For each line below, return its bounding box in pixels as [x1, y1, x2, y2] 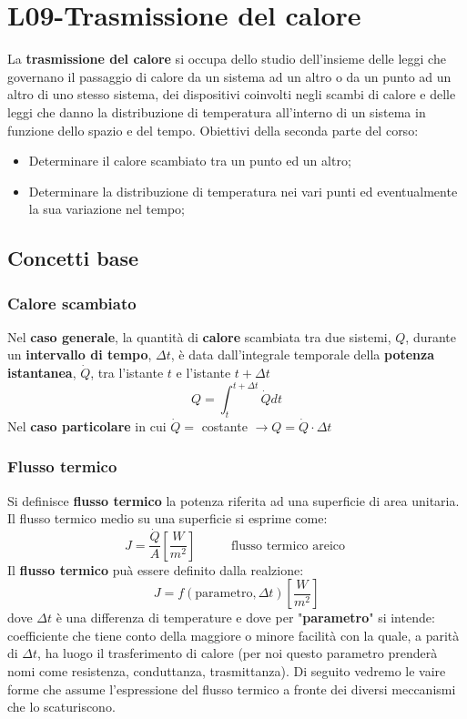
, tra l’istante [90, 363, 164, 382]
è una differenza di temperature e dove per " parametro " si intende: [56, 608, 435, 627]
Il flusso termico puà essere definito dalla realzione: [7, 560, 304, 579]
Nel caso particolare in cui [7, 416, 167, 435]
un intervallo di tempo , [7, 345, 152, 364]
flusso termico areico [231, 539, 346, 552]
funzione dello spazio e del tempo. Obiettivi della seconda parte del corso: [7, 120, 419, 139]
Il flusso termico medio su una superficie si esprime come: [7, 509, 328, 528]
